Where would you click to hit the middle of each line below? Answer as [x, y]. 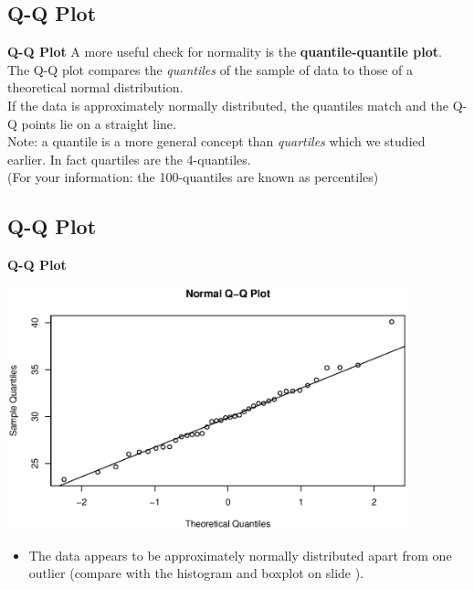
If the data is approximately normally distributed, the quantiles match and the [228, 105]
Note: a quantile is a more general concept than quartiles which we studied [216, 141]
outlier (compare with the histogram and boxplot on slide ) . [196, 573]
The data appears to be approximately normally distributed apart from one [240, 555]
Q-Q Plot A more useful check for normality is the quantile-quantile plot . [225, 52]
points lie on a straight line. [99, 123]
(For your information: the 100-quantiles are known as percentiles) [193, 177]
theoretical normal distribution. [95, 87]
